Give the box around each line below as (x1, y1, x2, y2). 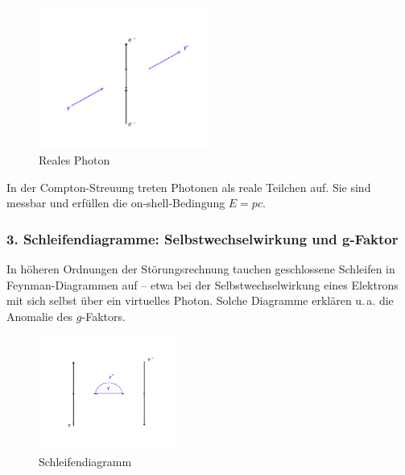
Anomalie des (6, 308, 73, 325)
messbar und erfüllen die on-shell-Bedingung (6, 194, 225, 211)
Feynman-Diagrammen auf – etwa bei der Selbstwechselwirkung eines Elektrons (6, 276, 399, 293)
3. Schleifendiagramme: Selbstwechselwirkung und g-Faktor (6, 228, 399, 248)
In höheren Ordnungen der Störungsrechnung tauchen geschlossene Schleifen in (6, 260, 395, 277)
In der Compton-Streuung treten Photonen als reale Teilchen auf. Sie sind (6, 178, 371, 195)
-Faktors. (81, 308, 126, 325)
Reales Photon (39, 152, 110, 169)
